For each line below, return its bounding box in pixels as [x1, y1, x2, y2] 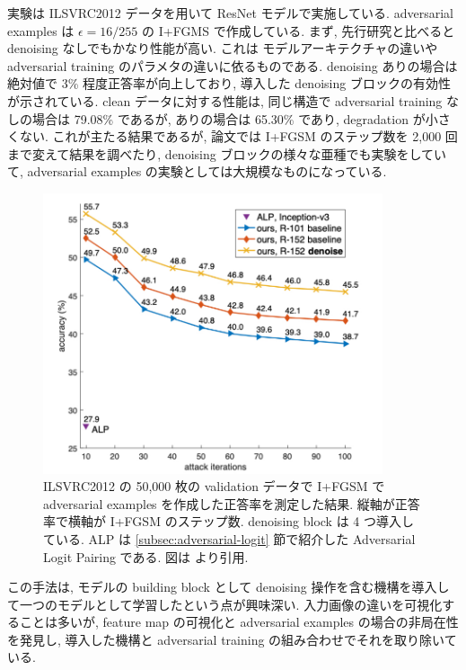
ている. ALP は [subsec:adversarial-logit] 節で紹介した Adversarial [43, 529, 416, 548]
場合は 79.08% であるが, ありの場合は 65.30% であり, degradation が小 [31, 109, 438, 128]
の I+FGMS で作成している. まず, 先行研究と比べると [142, 21, 455, 40]
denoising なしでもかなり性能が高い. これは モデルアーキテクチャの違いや [7, 39, 438, 58]
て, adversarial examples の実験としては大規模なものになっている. [7, 162, 387, 181]
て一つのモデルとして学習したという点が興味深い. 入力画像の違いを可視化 [7, 594, 443, 613]
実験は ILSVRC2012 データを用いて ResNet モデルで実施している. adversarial [7, 4, 453, 22]
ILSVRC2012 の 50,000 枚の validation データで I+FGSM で [43, 477, 385, 496]
